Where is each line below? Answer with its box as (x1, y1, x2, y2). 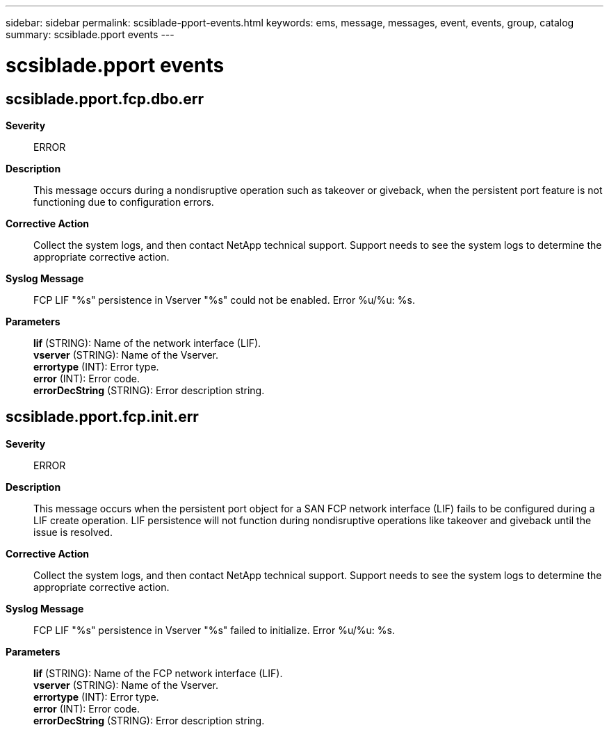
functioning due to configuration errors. (33, 195, 214, 208)
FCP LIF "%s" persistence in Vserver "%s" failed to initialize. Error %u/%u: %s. (33, 624, 395, 636)
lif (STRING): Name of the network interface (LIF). (33, 336, 261, 349)
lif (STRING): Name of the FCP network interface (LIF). (33, 667, 283, 679)
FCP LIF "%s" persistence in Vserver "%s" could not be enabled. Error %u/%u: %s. (33, 293, 415, 306)
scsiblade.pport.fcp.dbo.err (6, 90, 204, 108)
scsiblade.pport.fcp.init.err (6, 408, 199, 426)
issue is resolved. (33, 526, 113, 538)
